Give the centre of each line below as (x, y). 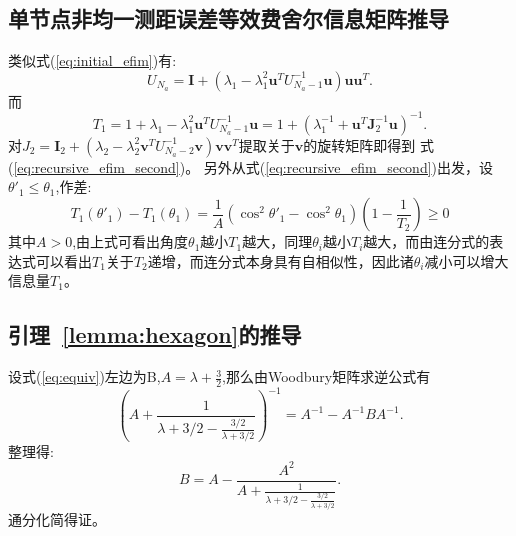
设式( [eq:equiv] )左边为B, (84, 376)
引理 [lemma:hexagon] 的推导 (155, 334)
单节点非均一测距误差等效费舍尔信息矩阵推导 (228, 18)
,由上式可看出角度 (130, 241)
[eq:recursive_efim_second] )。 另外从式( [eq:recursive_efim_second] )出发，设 (253, 166)
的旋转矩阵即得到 (359, 144)
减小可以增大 (466, 260)
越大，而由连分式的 (426, 241)
